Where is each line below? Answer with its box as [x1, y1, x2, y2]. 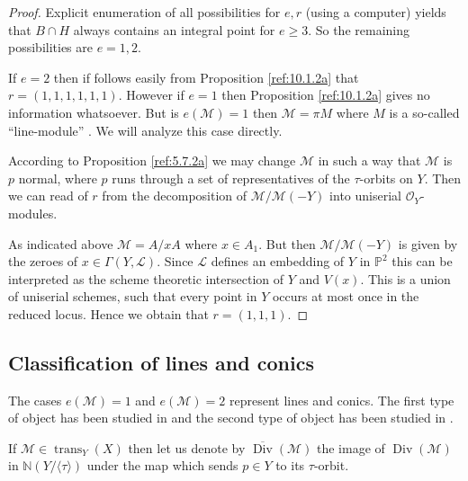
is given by [398, 234, 458, 253]
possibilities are [8, 38, 93, 57]
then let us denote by [128, 438, 246, 457]
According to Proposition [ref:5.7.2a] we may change [8, 151, 296, 170]
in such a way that [318, 151, 421, 170]
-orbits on [359, 168, 413, 187]
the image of [316, 438, 385, 457]
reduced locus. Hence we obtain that [8, 304, 209, 323]
